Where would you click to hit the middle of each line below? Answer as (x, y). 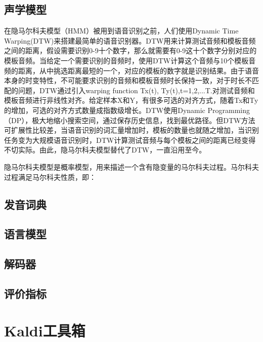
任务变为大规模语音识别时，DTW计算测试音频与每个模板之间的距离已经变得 (130, 140)
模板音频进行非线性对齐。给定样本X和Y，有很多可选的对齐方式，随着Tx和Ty (131, 100)
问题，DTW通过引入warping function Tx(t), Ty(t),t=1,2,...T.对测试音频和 (136, 90)
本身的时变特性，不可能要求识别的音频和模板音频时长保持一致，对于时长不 (128, 80)
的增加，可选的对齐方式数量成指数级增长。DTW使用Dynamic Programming (127, 110)
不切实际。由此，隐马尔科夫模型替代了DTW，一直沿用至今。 (105, 150)
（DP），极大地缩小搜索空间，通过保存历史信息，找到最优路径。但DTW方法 (130, 120)
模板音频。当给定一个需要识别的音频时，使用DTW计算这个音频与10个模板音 (130, 60)
